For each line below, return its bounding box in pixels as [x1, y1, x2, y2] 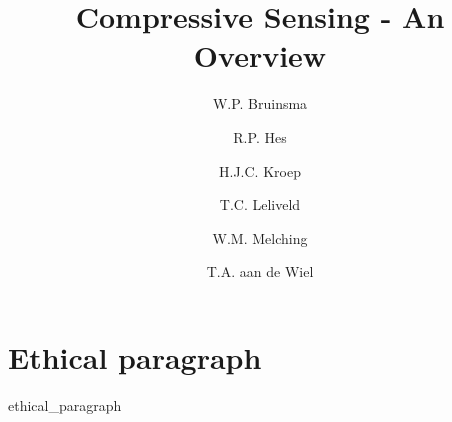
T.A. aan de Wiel [206, 261, 314, 282]
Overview [193, 35, 327, 76]
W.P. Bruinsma [212, 93, 308, 114]
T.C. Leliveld [219, 194, 301, 215]
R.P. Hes [233, 126, 287, 147]
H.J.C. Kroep [219, 160, 301, 181]
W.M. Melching [212, 227, 308, 248]
